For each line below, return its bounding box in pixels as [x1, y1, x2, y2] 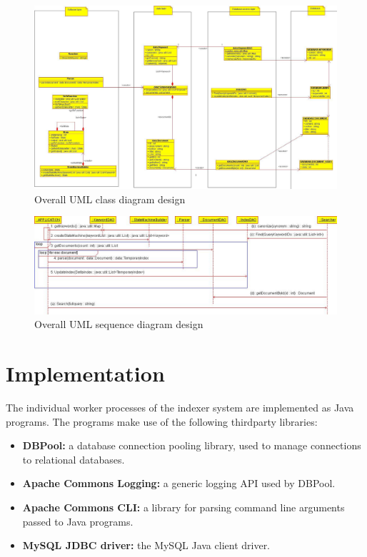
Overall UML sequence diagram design [34, 317, 203, 332]
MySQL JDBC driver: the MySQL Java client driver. [22, 538, 271, 553]
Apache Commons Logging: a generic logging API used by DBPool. [22, 476, 336, 491]
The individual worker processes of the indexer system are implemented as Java [6, 400, 354, 415]
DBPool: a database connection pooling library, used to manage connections [22, 438, 361, 453]
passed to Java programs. [22, 513, 134, 528]
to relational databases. [22, 451, 125, 466]
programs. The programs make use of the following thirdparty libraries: [6, 414, 318, 429]
